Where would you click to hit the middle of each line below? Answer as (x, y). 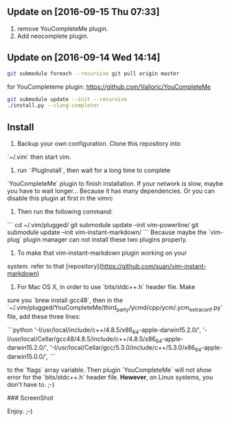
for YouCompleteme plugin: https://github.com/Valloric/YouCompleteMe (109, 87)
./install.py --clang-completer (53, 106)
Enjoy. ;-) (20, 411)
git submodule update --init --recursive (67, 99)
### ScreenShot (30, 398)
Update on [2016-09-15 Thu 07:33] (83, 12)
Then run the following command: (65, 212)
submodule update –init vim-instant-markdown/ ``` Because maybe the (107, 232)
